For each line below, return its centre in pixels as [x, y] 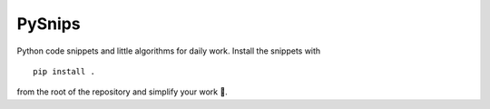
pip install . [64, 71]
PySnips [49, 24]
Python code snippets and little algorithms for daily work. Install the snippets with [169, 51]
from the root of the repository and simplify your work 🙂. [122, 92]
